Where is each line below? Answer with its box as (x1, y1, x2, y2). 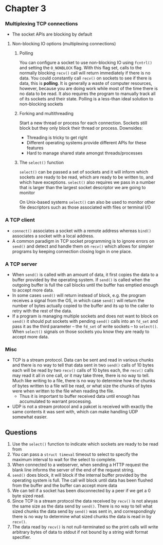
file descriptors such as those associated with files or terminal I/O (19, 204, 151, 210)
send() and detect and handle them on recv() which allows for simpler (12, 243, 153, 249)
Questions (5, 428, 37, 436)
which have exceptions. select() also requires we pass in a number (19, 179, 156, 185)
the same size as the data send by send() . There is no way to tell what (12, 503, 153, 509)
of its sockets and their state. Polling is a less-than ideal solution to (19, 96, 153, 102)
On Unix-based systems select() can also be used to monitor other (19, 199, 156, 205)
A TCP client (5, 216, 35, 223)
